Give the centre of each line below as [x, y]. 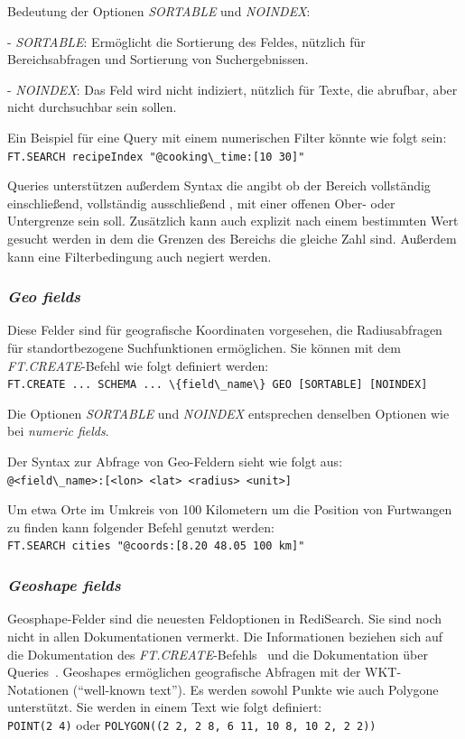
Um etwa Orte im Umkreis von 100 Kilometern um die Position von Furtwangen [230, 509]
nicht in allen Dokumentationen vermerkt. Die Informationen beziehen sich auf [225, 636]
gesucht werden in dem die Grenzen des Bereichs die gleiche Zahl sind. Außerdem [232, 238]
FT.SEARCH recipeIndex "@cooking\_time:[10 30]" [156, 157]
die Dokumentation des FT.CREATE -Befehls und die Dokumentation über [218, 654]
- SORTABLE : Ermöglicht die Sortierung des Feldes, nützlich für [186, 41]
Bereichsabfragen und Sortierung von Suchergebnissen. [158, 59]
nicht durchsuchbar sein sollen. [92, 107]
